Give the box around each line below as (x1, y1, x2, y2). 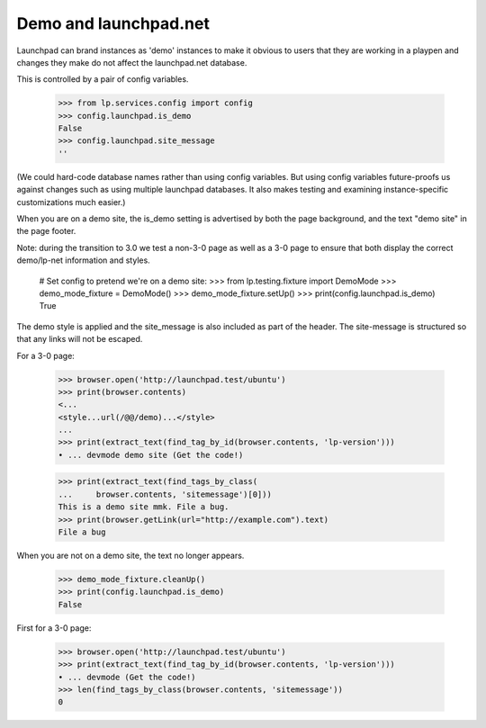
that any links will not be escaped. (16, 334, 143, 345)
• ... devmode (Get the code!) (58, 671, 197, 682)
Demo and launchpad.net (16, 13, 211, 33)
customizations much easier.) (16, 196, 126, 207)
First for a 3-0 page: (16, 622, 92, 634)
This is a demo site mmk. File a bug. (58, 502, 229, 512)
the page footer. (16, 226, 76, 237)
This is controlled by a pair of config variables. (16, 74, 189, 85)
